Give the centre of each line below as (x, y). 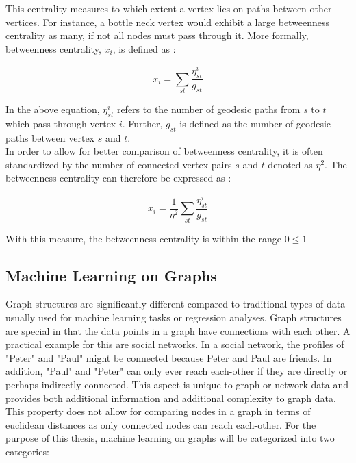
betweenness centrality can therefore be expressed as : (118, 178)
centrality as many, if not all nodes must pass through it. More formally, (157, 35)
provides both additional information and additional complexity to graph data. (171, 398)
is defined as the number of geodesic (255, 123)
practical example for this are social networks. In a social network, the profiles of (175, 344)
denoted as (290, 164)
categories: (27, 451)
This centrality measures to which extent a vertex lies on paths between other (169, 8)
